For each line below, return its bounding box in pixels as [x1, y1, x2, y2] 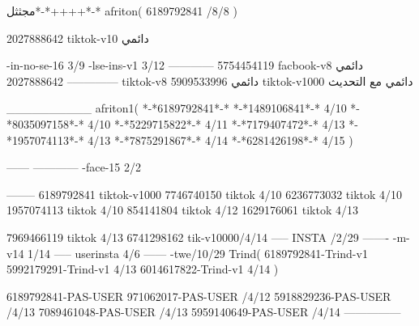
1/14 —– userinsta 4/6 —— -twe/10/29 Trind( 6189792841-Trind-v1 [28, 244, 368, 261]
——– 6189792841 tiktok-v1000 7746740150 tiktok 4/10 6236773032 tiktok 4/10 [6, 185, 403, 202]
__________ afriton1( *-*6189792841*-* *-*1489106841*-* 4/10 [6, 99, 347, 116]
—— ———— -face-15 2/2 [6, 159, 142, 176]
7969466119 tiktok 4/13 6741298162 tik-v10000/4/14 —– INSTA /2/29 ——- [6, 228, 390, 245]
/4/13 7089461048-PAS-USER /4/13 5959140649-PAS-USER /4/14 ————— [6, 303, 401, 320]
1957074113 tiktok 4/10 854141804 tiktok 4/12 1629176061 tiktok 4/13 [6, 201, 358, 218]
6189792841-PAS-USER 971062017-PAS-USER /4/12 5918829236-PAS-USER [6, 287, 391, 304]
